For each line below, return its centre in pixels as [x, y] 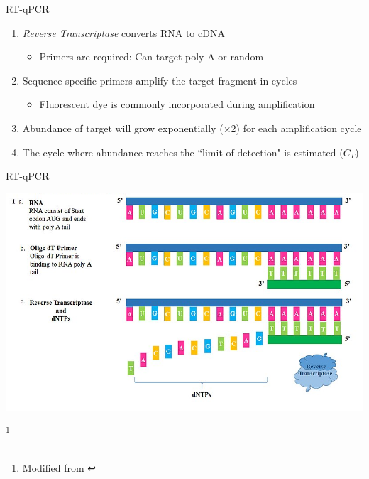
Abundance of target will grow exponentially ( [123, 128]
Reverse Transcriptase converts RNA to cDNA [123, 32]
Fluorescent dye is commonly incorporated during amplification [177, 104]
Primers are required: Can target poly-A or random [152, 56]
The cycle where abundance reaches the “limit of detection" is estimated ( [183, 152]
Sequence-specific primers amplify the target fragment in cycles [160, 80]
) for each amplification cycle [299, 128]
